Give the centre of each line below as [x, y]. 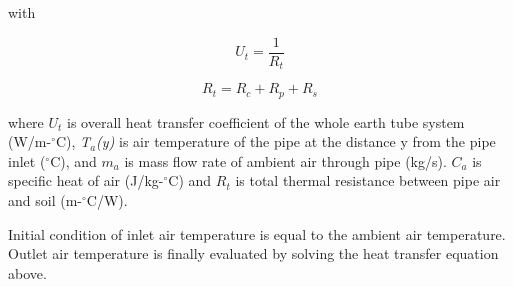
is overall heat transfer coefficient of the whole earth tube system [266, 121]
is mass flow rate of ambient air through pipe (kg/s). [285, 160]
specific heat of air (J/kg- [86, 180]
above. [27, 272]
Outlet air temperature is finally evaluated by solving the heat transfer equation [253, 253]
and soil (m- [45, 199]
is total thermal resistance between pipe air [368, 180]
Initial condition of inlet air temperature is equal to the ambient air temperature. [257, 233]
